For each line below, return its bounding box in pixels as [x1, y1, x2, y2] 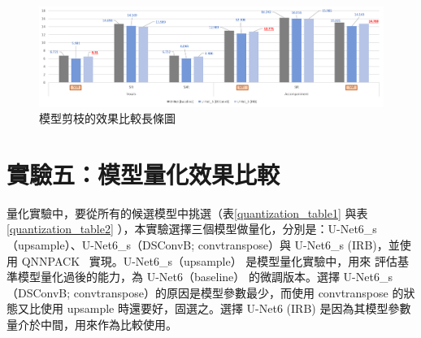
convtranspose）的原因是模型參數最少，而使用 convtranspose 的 [73, 284, 404, 301]
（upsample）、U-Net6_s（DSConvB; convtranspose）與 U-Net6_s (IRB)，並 [7, 236, 400, 253]
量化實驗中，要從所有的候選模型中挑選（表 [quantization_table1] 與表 [7, 204, 368, 221]
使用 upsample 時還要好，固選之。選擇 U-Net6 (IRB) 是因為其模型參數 [40, 300, 411, 317]
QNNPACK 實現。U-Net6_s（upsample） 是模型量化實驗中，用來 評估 [21, 252, 398, 269]
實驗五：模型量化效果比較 [7, 157, 280, 190]
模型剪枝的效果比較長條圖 [39, 110, 176, 127]
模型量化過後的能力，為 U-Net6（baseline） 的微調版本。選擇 [17, 268, 340, 285]
